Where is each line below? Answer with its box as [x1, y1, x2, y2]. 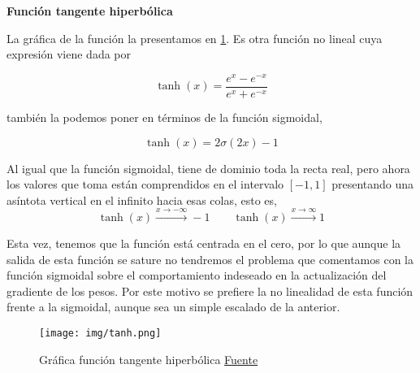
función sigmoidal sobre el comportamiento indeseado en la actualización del [6, 267, 387, 284]
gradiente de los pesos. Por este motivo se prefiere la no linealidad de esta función [6, 282, 414, 299]
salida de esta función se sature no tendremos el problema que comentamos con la [6, 250, 414, 267]
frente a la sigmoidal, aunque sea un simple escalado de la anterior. [6, 298, 340, 315]
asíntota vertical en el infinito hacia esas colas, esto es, [6, 191, 277, 208]
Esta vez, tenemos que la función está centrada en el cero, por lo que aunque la [6, 235, 401, 252]
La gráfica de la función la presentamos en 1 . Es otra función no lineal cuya [6, 29, 383, 46]
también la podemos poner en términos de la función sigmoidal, [6, 108, 323, 125]
